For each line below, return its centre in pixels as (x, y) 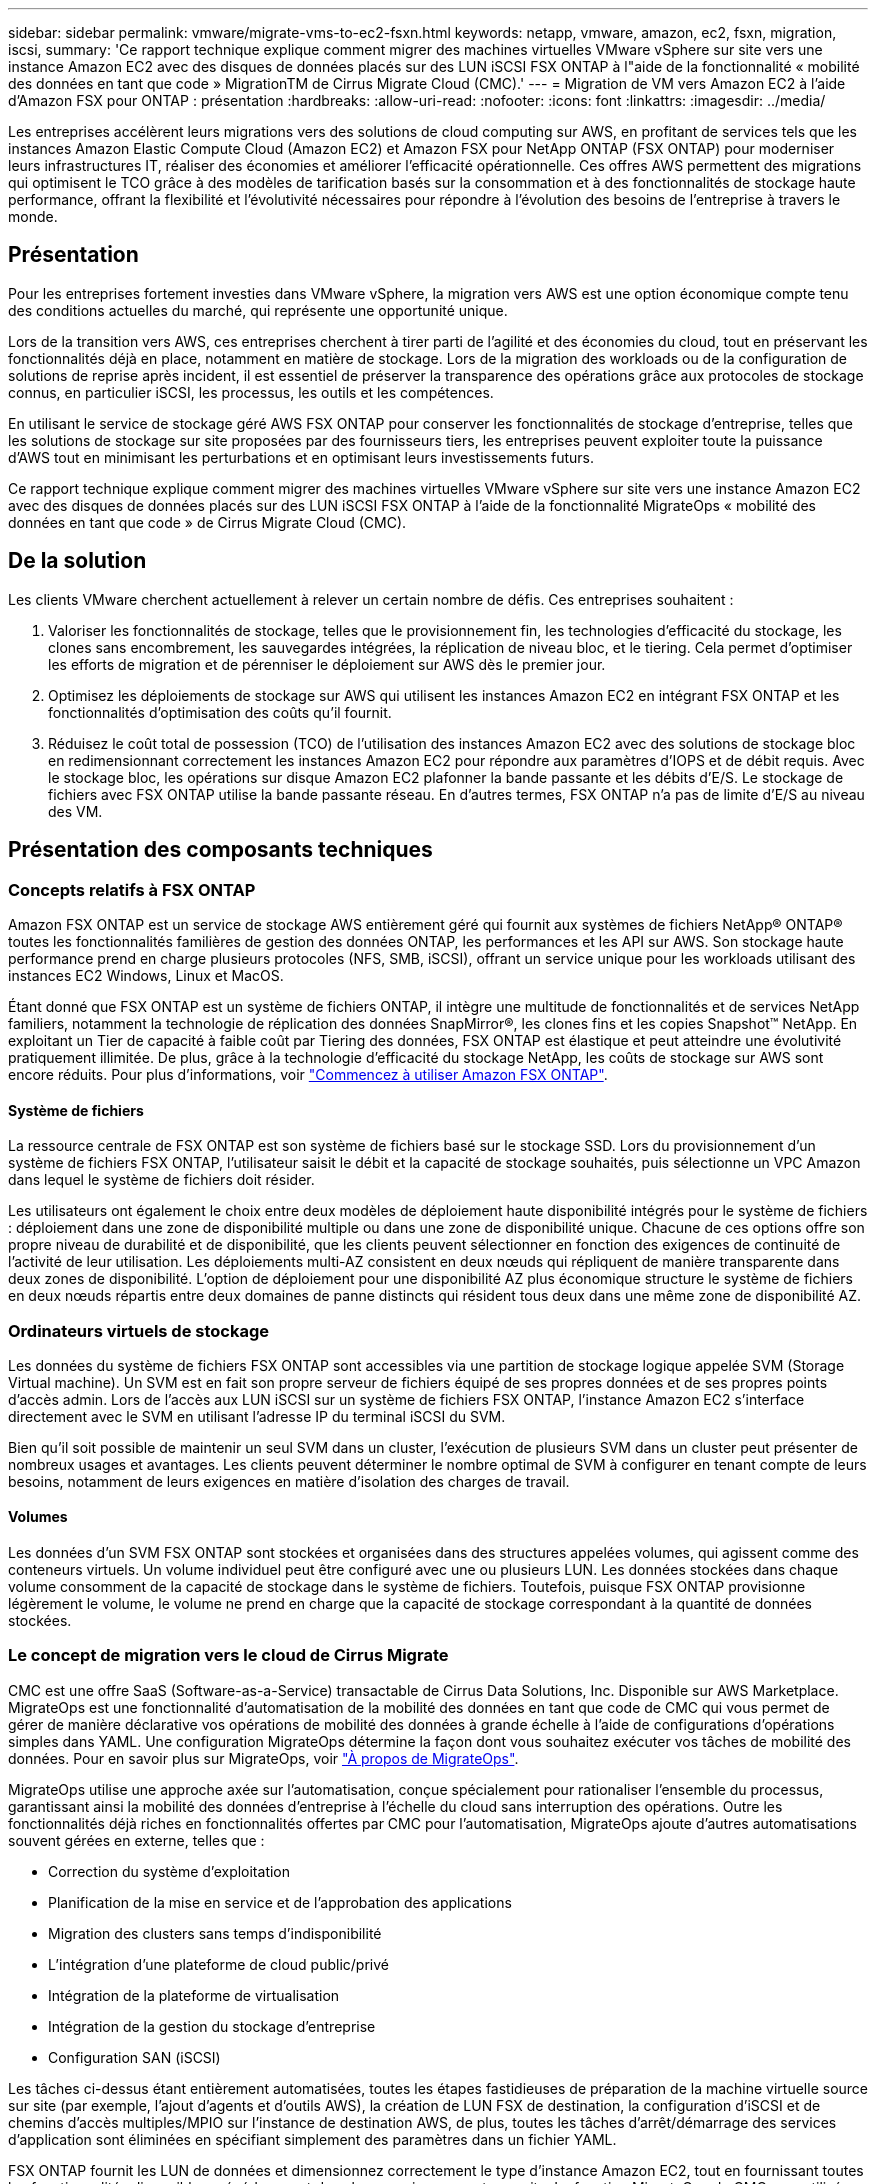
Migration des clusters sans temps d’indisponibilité (215, 1933)
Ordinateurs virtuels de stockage (139, 1330)
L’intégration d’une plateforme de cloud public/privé (218, 1964)
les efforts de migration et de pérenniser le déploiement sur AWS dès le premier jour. (327, 664)
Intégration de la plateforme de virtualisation (194, 1995)
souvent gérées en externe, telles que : (136, 1840)
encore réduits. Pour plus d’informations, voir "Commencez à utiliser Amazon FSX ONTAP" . (308, 1074)
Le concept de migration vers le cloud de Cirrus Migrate (228, 1655)
